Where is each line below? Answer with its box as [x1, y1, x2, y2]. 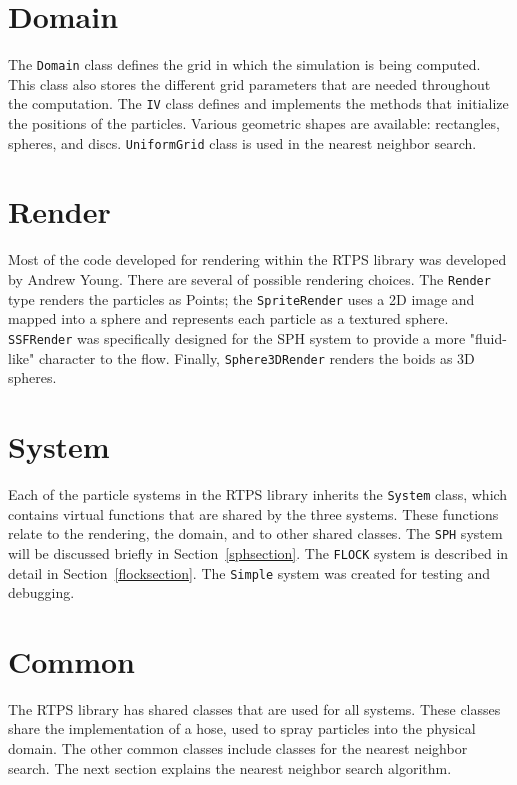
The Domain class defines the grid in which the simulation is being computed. [8, 54, 481, 75]
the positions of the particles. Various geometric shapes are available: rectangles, [8, 113, 500, 134]
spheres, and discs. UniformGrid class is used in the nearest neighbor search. [8, 132, 477, 153]
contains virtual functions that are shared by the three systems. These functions [8, 503, 499, 524]
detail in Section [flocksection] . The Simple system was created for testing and [8, 562, 491, 583]
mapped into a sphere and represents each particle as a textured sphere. [8, 308, 449, 329]
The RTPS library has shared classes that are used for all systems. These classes [8, 698, 501, 719]
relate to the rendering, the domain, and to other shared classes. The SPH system [8, 523, 503, 544]
